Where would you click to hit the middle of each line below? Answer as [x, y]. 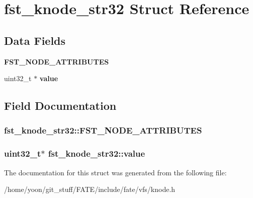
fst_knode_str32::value [97, 153]
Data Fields [35, 40]
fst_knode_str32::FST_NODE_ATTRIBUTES [103, 130]
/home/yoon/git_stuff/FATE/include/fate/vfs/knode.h [90, 189]
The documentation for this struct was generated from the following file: [115, 172]
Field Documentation [60, 106]
